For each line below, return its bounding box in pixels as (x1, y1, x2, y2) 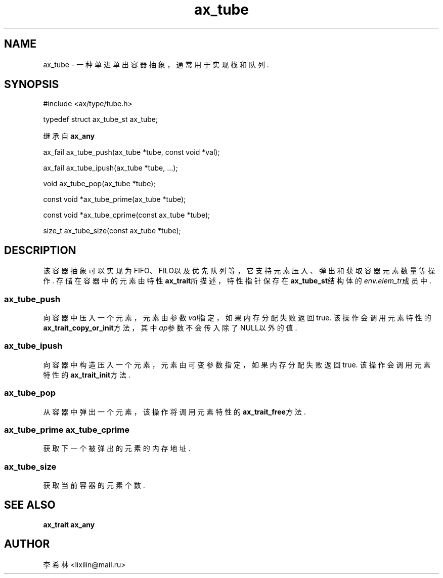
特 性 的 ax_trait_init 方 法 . (43, 370, 131, 379)
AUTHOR (4, 538, 50, 551)
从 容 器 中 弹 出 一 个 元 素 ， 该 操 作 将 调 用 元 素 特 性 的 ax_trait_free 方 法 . (43, 407, 306, 416)
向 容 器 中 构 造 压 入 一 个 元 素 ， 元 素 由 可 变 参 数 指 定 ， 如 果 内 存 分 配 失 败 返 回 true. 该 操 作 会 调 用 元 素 (43, 360, 431, 369)
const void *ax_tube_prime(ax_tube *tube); (43, 195, 186, 204)
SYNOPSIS (4, 78, 59, 91)
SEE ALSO (4, 499, 56, 512)
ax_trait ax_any (43, 520, 95, 529)
